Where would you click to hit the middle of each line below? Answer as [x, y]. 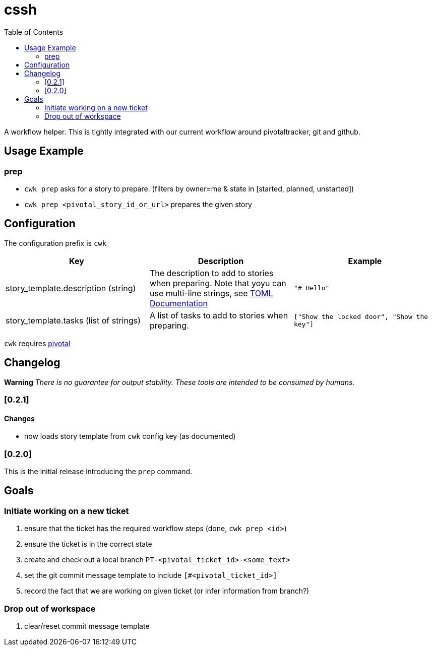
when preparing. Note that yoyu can [218, 283]
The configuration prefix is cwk [55, 243]
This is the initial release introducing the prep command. [98, 471]
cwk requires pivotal [37, 343]
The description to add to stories [211, 273]
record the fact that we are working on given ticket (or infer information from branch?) [167, 591]
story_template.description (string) [71, 288]
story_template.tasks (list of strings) [73, 320]
